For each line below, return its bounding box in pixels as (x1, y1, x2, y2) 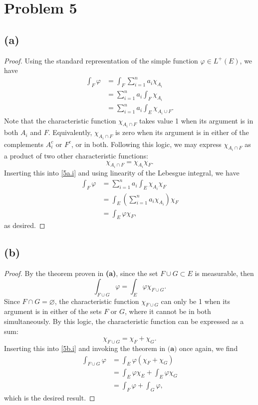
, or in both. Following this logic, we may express (71, 138, 222, 149)
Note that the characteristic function (4, 115, 116, 125)
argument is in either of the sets (4, 306, 102, 316)
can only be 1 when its (161, 295, 231, 306)
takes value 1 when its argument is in (139, 115, 254, 125)
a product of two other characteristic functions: (4, 150, 148, 160)
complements (4, 138, 44, 149)
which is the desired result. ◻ (4, 392, 95, 403)
